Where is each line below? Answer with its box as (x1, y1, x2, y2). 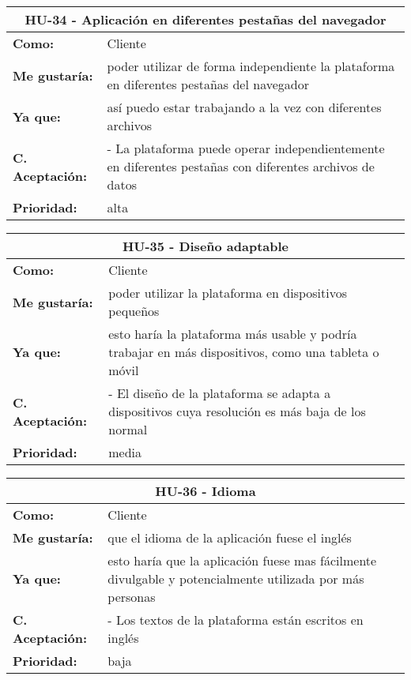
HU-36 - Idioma (155, 482, 256, 500)
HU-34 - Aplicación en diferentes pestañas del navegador (25, 10, 386, 28)
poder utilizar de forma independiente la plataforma (107, 57, 395, 75)
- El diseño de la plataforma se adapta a (108, 384, 331, 402)
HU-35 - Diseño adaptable (122, 237, 289, 255)
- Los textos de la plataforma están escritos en (107, 610, 364, 629)
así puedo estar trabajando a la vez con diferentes (107, 98, 382, 116)
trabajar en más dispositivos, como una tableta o (108, 343, 379, 361)
